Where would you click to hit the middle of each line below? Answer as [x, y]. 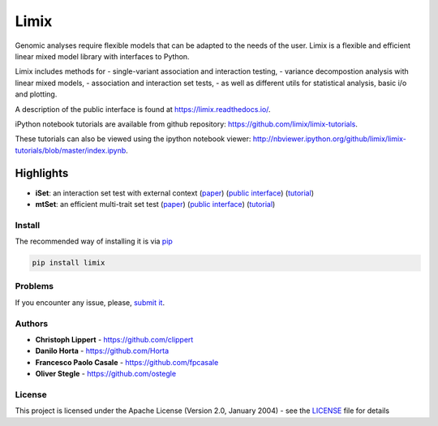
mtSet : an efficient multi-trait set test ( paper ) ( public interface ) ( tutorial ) [155, 204]
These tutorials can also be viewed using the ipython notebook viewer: [133, 139]
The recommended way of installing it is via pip [94, 241]
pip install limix [69, 263]
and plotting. [36, 94]
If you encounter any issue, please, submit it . [90, 302]
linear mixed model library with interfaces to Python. [102, 56]
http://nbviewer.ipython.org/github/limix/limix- [330, 139]
